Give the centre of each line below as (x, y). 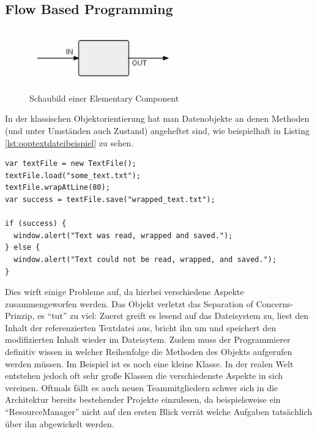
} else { (23, 248)
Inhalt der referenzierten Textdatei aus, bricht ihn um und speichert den (140, 327)
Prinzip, (20, 316)
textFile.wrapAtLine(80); (58, 188)
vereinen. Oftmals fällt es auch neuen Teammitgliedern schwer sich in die (142, 387)
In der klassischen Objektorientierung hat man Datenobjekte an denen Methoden (157, 118)
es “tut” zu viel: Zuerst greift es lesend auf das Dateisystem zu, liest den (173, 316)
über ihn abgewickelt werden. (60, 423)
